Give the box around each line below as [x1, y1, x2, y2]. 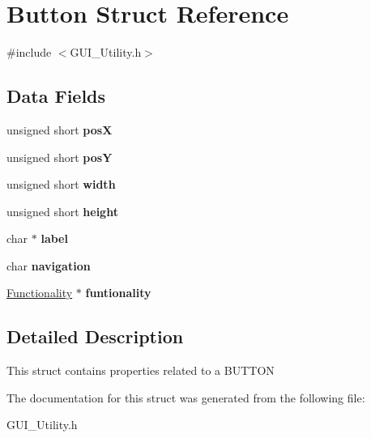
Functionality [6, 284, 73, 301]
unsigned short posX [6, 121, 113, 138]
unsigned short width [6, 176, 116, 193]
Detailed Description [6, 324, 184, 349]
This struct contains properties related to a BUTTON [6, 362, 275, 379]
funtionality [85, 284, 151, 301]
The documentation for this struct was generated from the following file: [6, 389, 365, 406]
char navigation [6, 257, 91, 274]
